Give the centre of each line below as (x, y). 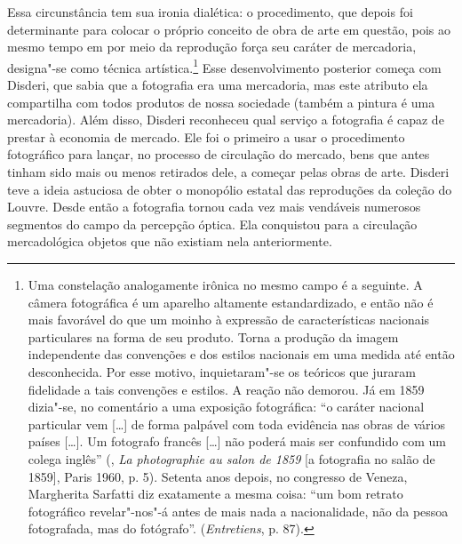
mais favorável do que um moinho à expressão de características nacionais (229, 320)
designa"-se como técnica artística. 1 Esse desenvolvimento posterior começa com (224, 66)
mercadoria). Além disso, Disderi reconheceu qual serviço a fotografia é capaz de (226, 120)
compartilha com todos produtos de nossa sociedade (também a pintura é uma (221, 102)
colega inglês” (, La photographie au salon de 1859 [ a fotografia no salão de (231, 458)
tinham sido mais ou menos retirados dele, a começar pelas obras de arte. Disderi (228, 172)
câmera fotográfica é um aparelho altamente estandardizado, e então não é (231, 302)
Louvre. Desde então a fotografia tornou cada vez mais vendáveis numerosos (214, 207)
